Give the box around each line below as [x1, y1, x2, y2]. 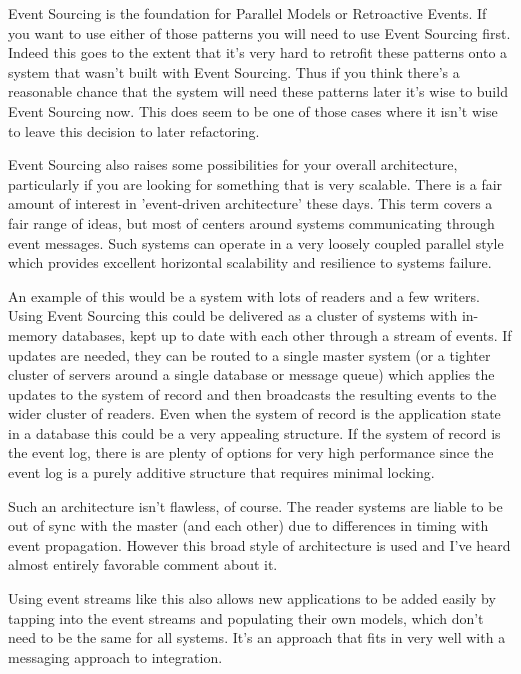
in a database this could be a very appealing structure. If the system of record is [8, 422, 501, 443]
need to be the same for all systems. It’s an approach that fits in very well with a [8, 627, 506, 648]
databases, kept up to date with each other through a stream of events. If [62, 324, 512, 345]
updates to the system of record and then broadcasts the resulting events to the [8, 383, 497, 404]
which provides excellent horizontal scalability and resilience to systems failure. [8, 252, 492, 273]
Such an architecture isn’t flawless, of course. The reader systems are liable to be [8, 495, 503, 516]
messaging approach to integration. [8, 646, 223, 667]
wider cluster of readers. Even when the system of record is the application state [8, 403, 501, 424]
